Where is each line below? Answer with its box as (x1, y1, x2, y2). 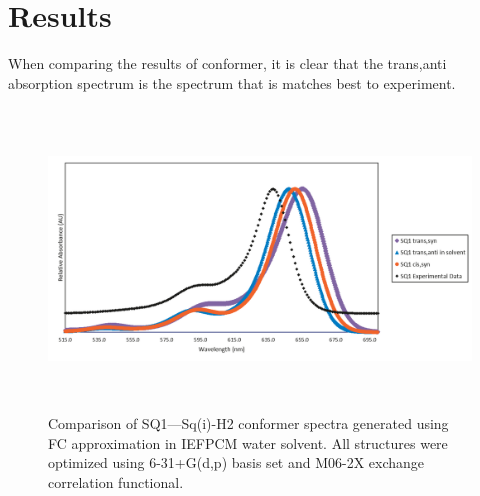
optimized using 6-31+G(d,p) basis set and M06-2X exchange (48, 452, 425, 473)
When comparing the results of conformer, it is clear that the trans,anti (8, 53, 447, 74)
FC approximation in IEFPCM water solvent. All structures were (48, 432, 448, 453)
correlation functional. (48, 472, 184, 493)
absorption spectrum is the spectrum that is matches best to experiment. (8, 72, 456, 93)
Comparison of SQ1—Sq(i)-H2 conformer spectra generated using (48, 413, 449, 434)
